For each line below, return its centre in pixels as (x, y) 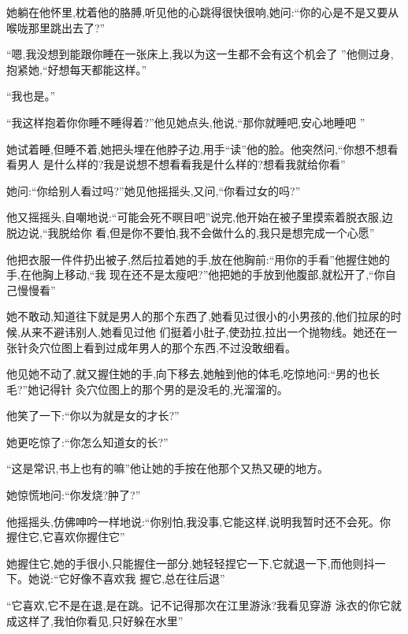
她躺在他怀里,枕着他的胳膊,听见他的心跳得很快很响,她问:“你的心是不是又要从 (203, 12)
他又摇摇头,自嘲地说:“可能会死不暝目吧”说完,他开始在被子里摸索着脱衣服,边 (200, 217)
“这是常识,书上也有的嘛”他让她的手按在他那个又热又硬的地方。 (168, 468)
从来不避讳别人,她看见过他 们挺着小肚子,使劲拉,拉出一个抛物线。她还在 (203, 331)
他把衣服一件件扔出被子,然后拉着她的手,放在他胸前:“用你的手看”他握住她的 (198, 259)
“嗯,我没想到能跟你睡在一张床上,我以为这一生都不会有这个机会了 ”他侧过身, (200, 54)
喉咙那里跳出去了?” (56, 27)
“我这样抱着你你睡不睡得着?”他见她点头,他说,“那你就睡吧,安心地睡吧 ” (186, 122)
